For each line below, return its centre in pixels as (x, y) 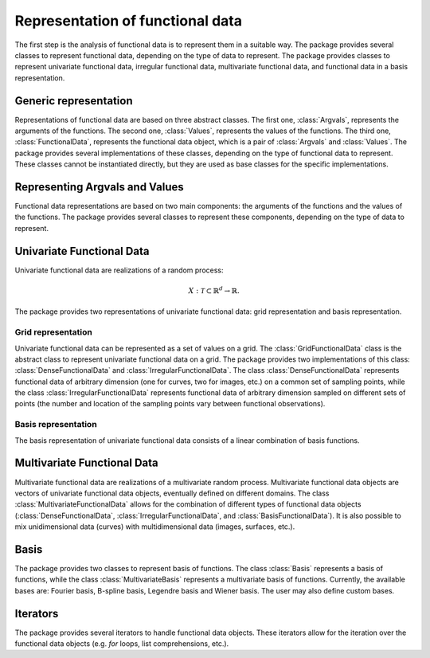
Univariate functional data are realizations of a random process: (119, 270)
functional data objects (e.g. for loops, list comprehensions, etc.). (122, 644)
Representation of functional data (129, 21)
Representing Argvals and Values (100, 187)
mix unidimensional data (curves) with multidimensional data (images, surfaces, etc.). (155, 527)
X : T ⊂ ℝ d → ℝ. (214, 290)
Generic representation (74, 101)
